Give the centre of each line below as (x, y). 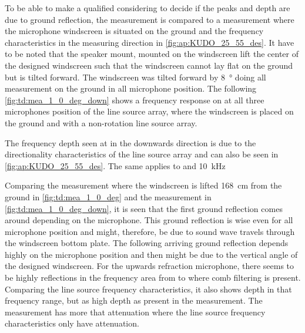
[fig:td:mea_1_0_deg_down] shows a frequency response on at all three (135, 100)
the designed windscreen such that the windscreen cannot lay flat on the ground (149, 65)
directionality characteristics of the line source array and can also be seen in (142, 154)
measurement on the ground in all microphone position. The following (131, 88)
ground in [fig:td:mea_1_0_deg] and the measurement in (108, 196)
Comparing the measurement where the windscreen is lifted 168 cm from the (143, 185)
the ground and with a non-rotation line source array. (101, 122)
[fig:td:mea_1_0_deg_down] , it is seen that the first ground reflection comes (144, 208)
